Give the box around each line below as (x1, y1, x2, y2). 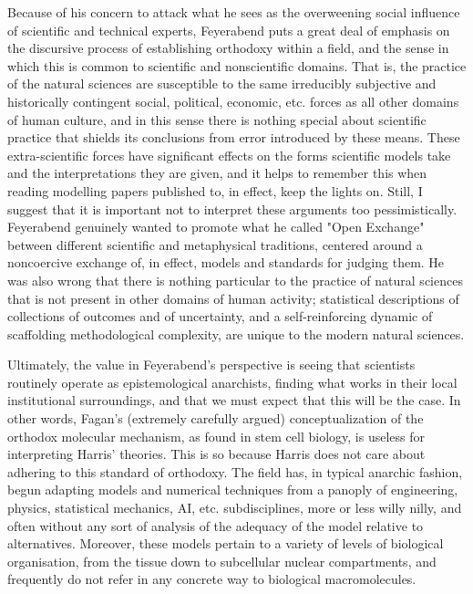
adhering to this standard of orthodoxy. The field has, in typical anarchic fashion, (7, 462, 463, 481)
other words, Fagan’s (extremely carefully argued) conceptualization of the (7, 409, 424, 428)
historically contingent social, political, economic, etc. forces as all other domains (7, 91, 459, 110)
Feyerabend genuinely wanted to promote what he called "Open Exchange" (7, 217, 425, 236)
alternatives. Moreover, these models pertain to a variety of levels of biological (7, 534, 444, 553)
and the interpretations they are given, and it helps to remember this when (7, 163, 427, 182)
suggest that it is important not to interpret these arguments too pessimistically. (7, 199, 458, 218)
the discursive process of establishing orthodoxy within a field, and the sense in (7, 38, 449, 57)
